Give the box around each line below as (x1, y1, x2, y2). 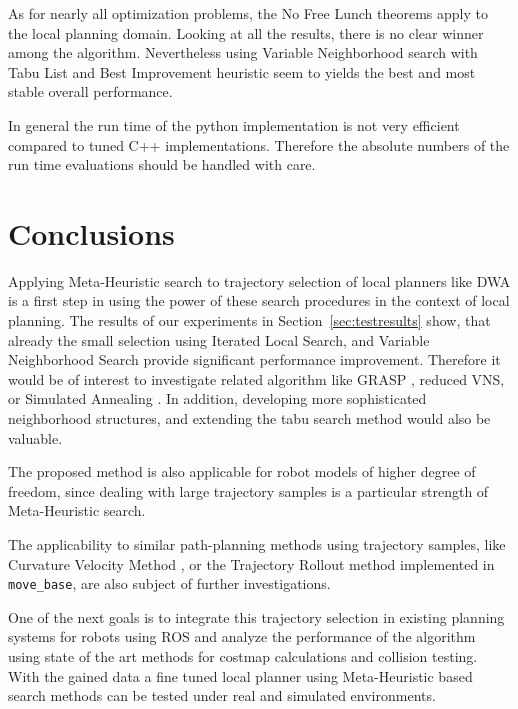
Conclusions (8, 212, 175, 253)
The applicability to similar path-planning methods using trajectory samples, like (8, 534, 506, 554)
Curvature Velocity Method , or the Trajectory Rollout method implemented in (8, 553, 495, 574)
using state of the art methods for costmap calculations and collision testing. (8, 646, 478, 667)
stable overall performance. (8, 81, 173, 102)
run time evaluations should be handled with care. (8, 154, 316, 175)
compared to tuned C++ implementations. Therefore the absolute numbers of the (8, 134, 510, 155)
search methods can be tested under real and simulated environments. (8, 685, 436, 706)
